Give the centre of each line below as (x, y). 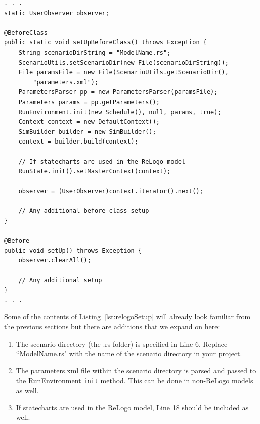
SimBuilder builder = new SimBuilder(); (87, 132)
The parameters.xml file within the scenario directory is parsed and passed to (136, 370)
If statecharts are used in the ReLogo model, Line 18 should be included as (132, 407)
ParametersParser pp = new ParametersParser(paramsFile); (118, 92)
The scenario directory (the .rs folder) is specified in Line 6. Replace (122, 343)
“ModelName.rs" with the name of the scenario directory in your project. (129, 354)
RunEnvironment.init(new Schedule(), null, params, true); (120, 112)
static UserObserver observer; (57, 13)
